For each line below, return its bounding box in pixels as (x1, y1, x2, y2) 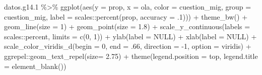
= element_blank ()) (4, 60, 67, 71)
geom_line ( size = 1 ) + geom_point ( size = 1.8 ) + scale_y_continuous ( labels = (4, 21, 250, 32)
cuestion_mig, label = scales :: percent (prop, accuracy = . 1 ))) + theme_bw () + (4, 11, 248, 22)
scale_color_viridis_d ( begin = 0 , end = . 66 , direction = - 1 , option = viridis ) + (4, 41, 251, 51)
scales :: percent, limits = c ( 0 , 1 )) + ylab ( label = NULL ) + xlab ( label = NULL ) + (4, 31, 257, 41)
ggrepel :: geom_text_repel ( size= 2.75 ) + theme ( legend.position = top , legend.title (4, 50, 258, 61)
